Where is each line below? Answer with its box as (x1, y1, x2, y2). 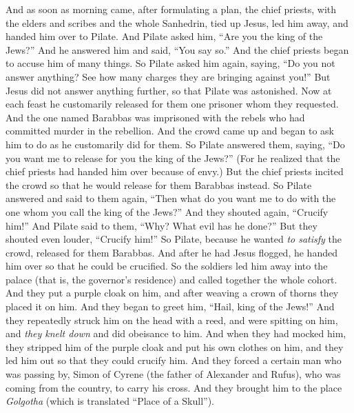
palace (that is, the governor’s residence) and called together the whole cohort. (6, 272, 337, 286)
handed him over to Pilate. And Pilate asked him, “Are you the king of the (6, 29, 323, 43)
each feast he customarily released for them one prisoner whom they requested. (6, 97, 339, 111)
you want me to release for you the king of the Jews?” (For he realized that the (6, 150, 340, 165)
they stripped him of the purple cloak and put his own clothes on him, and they (6, 339, 344, 354)
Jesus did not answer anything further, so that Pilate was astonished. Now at (6, 83, 332, 97)
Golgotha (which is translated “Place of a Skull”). (6, 394, 215, 408)
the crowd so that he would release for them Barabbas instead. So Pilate (6, 177, 312, 192)
